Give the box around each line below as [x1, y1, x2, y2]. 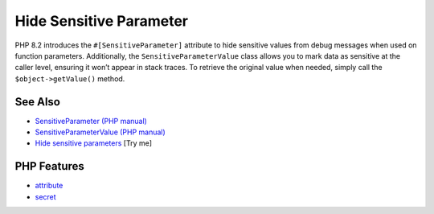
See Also [14, 95, 60, 109]
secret [35, 191, 56, 201]
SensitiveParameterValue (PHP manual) [35, 127, 166, 137]
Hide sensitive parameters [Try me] [35, 138, 153, 148]
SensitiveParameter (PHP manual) [35, 116, 148, 126]
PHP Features [14, 159, 84, 173]
